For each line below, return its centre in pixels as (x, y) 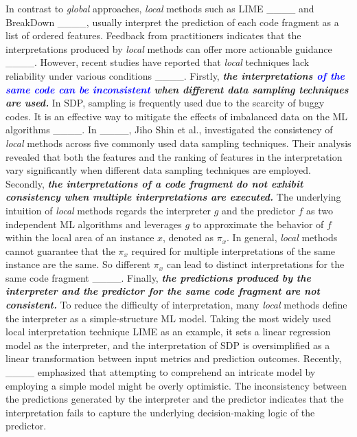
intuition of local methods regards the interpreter (108, 210)
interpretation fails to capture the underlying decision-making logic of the (160, 412)
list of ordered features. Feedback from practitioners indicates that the (153, 35)
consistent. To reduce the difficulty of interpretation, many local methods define (176, 305)
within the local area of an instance (80, 237)
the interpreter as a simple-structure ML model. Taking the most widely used (169, 318)
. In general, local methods (282, 237)
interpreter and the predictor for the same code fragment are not (163, 291)
